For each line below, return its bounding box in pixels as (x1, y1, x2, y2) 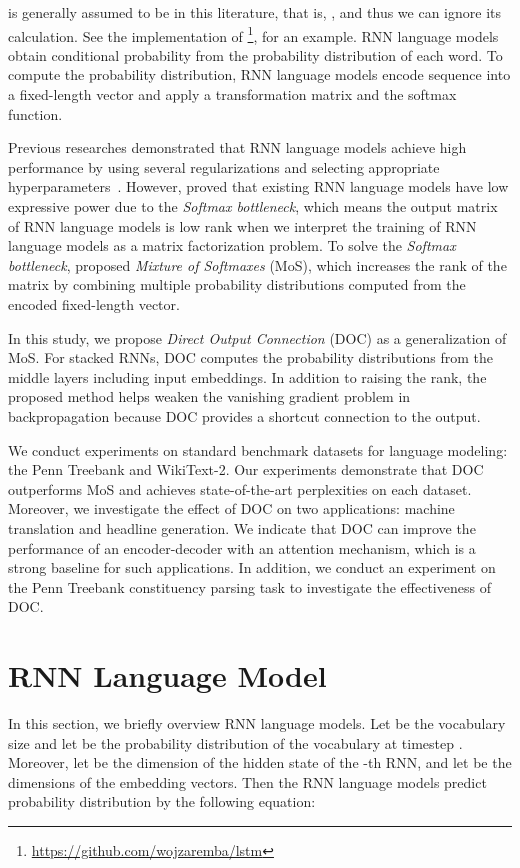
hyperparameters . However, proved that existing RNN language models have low (8, 176, 509, 197)
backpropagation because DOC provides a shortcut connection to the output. (8, 405, 481, 426)
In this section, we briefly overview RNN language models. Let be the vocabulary (8, 713, 506, 733)
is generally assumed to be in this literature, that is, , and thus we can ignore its (8, 2, 502, 22)
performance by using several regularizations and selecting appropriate (8, 156, 440, 177)
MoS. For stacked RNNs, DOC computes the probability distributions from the (8, 347, 493, 368)
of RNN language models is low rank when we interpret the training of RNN (8, 215, 477, 236)
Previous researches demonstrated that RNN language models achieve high (8, 137, 467, 158)
